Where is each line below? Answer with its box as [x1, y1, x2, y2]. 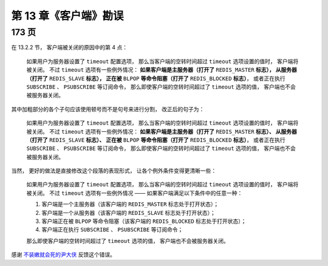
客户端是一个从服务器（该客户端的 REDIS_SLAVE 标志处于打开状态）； [41, 209, 216, 216]
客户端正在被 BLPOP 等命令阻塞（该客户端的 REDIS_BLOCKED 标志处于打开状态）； [41, 217, 247, 225]
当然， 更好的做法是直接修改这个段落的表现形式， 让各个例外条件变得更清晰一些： [11, 167, 217, 174]
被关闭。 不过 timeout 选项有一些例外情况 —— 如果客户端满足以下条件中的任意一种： [26, 189, 243, 197]
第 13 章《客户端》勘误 [11, 9, 124, 22]
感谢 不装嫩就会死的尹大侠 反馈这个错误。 [11, 251, 115, 258]
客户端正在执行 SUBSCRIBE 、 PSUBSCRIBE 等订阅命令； [41, 226, 183, 233]
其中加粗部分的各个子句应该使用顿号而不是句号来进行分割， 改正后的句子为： [11, 105, 205, 112]
